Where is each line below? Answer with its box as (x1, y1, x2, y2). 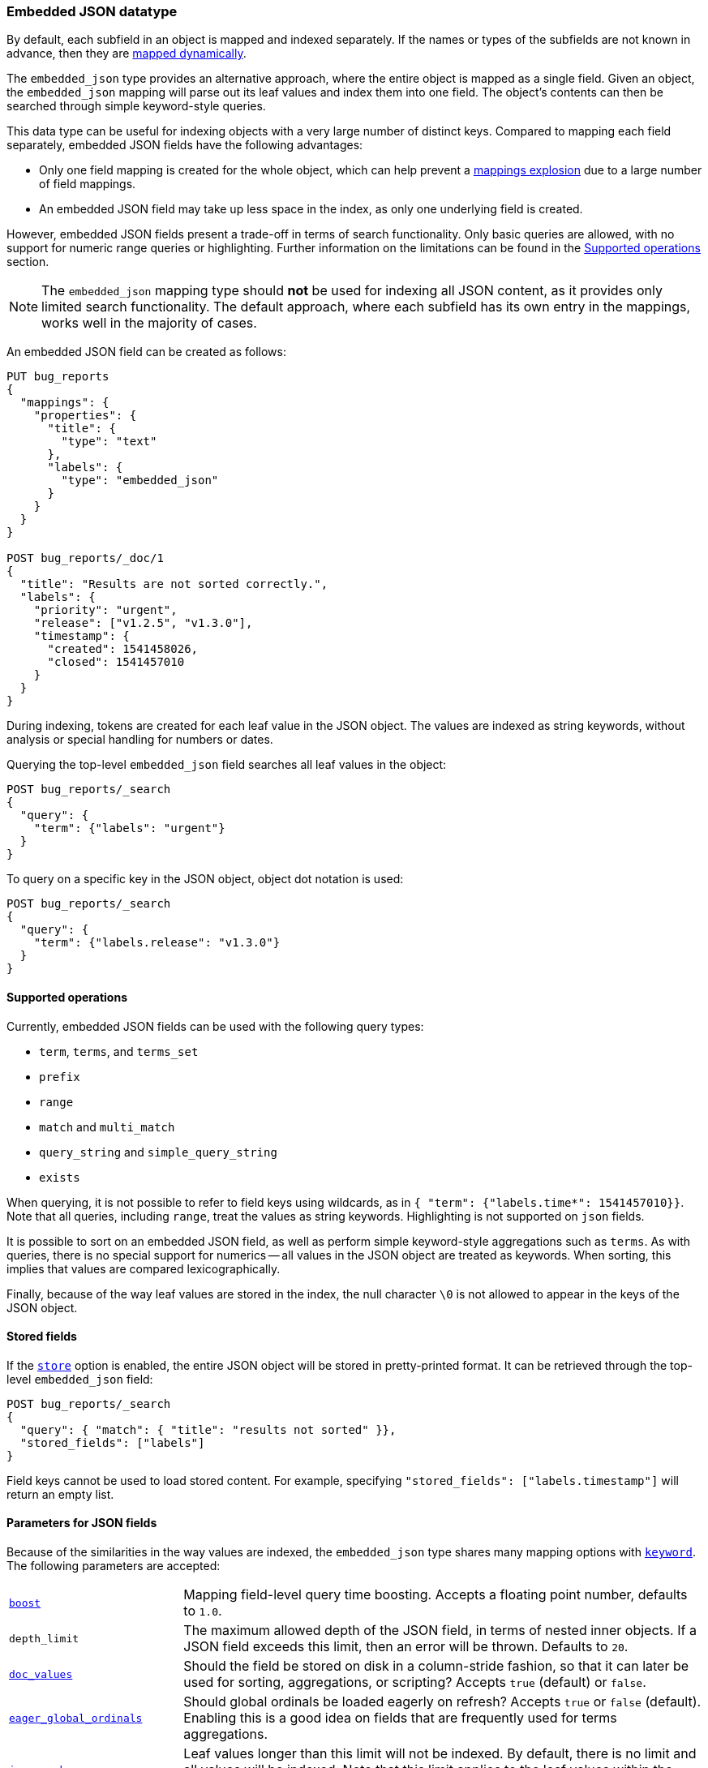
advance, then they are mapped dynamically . (6, 46, 247, 61)
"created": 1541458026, (47, 642, 199, 656)
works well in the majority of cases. (41, 315, 257, 332)
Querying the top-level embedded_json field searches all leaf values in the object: (6, 757, 447, 772)
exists (39, 1170, 80, 1184)
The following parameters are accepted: (6, 1559, 221, 1573)
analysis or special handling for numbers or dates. (6, 732, 273, 747)
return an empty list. (6, 1487, 114, 1501)
